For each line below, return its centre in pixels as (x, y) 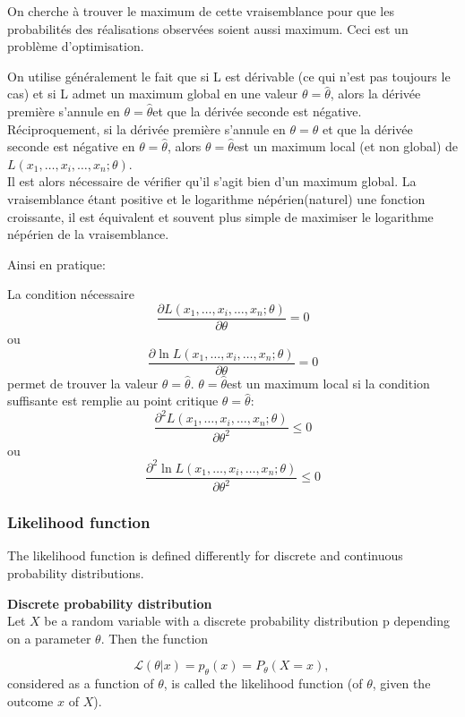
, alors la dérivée (375, 94)
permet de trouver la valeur (83, 383)
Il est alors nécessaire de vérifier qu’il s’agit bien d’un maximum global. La (212, 181)
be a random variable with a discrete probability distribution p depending (247, 621)
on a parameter (49, 638)
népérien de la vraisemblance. (88, 234)
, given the (401, 683)
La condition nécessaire (71, 294)
